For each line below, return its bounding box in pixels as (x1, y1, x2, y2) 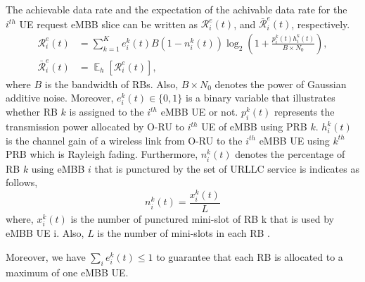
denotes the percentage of (235, 147, 345, 161)
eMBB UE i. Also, (6, 226, 84, 240)
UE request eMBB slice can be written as (19, 16, 198, 31)
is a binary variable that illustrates (185, 90, 335, 105)
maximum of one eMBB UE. (6, 264, 129, 279)
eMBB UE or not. (160, 104, 238, 119)
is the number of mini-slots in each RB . (97, 226, 271, 240)
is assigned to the (69, 104, 144, 119)
